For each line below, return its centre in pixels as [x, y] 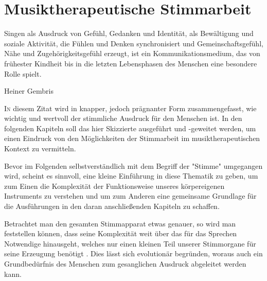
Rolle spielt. [23, 73]
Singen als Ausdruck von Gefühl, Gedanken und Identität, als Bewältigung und [129, 33]
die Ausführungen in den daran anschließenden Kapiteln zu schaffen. [112, 206]
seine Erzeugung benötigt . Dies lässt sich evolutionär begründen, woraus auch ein [133, 253]
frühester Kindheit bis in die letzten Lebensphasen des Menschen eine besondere [131, 63]
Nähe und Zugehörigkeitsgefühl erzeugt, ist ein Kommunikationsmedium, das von [132, 53]
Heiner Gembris [29, 91]
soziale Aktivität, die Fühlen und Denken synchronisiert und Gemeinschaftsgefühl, [134, 43]
